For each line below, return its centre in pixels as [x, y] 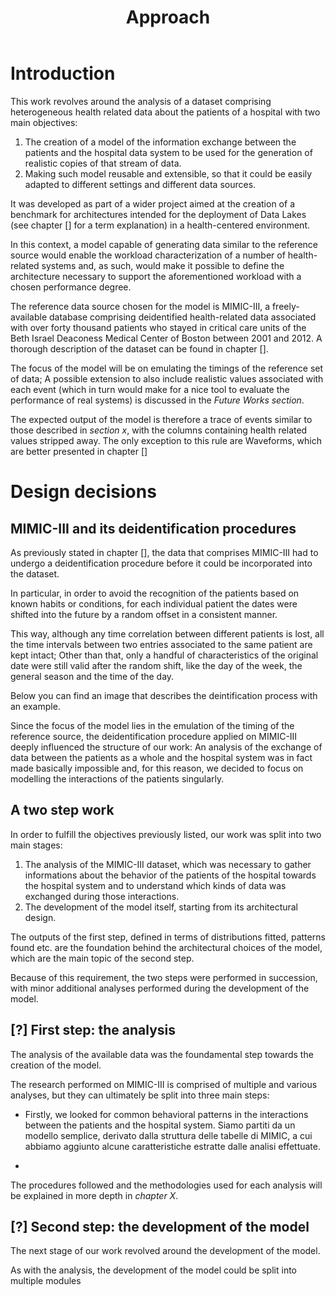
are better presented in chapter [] [79, 451]
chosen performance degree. [71, 287]
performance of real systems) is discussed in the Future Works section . [157, 400]
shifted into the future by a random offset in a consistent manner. [144, 614]
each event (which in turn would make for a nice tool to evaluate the [150, 389]
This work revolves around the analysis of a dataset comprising [141, 101]
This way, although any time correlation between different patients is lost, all [167, 633]
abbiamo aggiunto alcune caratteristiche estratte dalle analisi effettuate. [173, 1146]
